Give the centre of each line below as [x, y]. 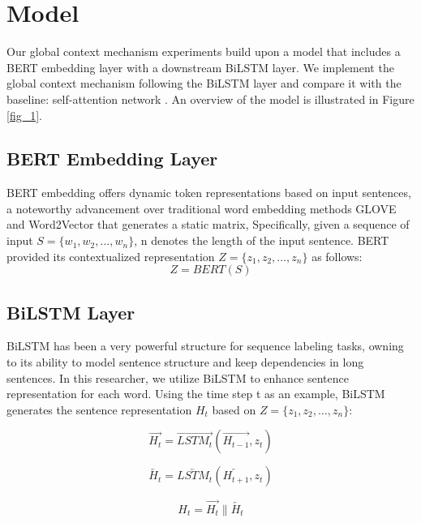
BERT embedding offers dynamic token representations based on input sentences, [209, 193]
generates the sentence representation [99, 409]
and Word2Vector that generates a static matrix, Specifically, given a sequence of [208, 224]
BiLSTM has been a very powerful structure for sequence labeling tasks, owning [205, 346]
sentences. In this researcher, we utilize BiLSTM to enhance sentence [178, 377]
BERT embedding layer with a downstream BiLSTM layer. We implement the [200, 67]
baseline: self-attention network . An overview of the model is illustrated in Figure [210, 99]
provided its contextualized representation [111, 256]
